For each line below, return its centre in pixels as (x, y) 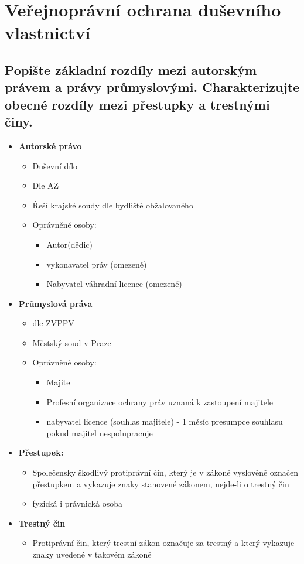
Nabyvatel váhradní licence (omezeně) (114, 284)
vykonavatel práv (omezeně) (97, 264)
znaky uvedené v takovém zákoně (92, 554)
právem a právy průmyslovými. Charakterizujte (152, 87)
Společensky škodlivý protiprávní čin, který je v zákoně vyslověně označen (165, 472)
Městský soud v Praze (72, 342)
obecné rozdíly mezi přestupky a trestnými (137, 104)
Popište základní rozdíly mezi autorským (131, 69)
